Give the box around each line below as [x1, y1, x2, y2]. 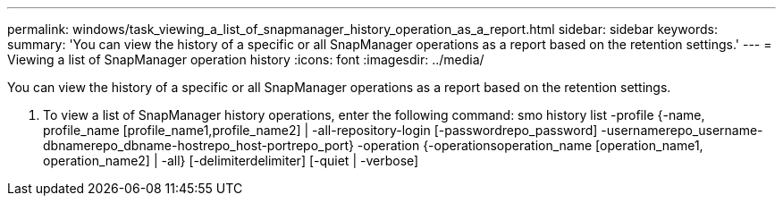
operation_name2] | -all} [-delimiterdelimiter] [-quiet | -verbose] [43, 153, 419, 168]
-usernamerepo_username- [601, 123, 763, 138]
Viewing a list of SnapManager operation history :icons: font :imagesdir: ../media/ [7, 52, 484, 67]
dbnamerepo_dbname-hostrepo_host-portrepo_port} [43, 138, 354, 153]
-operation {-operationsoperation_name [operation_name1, [357, 138, 703, 153]
